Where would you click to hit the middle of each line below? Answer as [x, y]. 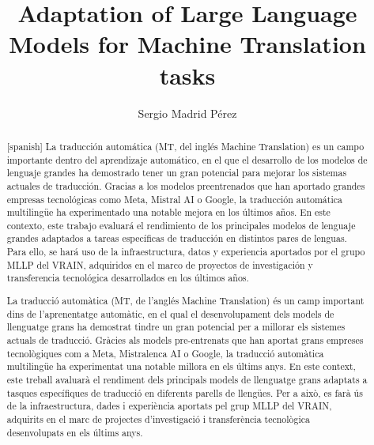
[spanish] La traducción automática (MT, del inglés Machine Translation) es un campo [185, 146]
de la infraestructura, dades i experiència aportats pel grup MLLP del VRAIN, [169, 406]
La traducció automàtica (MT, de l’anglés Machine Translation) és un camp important [185, 300]
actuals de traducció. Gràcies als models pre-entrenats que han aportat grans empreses [185, 339]
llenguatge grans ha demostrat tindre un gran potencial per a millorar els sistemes [176, 327]
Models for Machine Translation [187, 44]
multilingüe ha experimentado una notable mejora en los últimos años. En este [168, 212]
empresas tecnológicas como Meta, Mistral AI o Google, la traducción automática [174, 199]
